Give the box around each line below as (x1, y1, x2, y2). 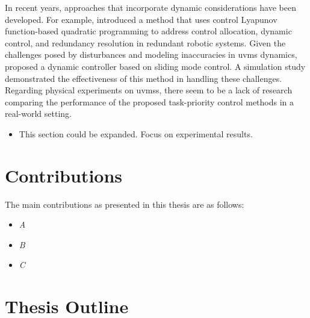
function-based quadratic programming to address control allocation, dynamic (5, 25, 292, 37)
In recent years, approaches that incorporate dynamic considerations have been (5, 1, 296, 13)
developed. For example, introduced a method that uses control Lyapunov (5, 13, 277, 25)
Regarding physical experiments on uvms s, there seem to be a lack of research (5, 84, 293, 96)
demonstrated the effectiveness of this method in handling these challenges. (5, 72, 282, 84)
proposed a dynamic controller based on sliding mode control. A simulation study (5, 60, 306, 72)
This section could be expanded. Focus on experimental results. (19, 127, 253, 140)
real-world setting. (5, 107, 72, 120)
